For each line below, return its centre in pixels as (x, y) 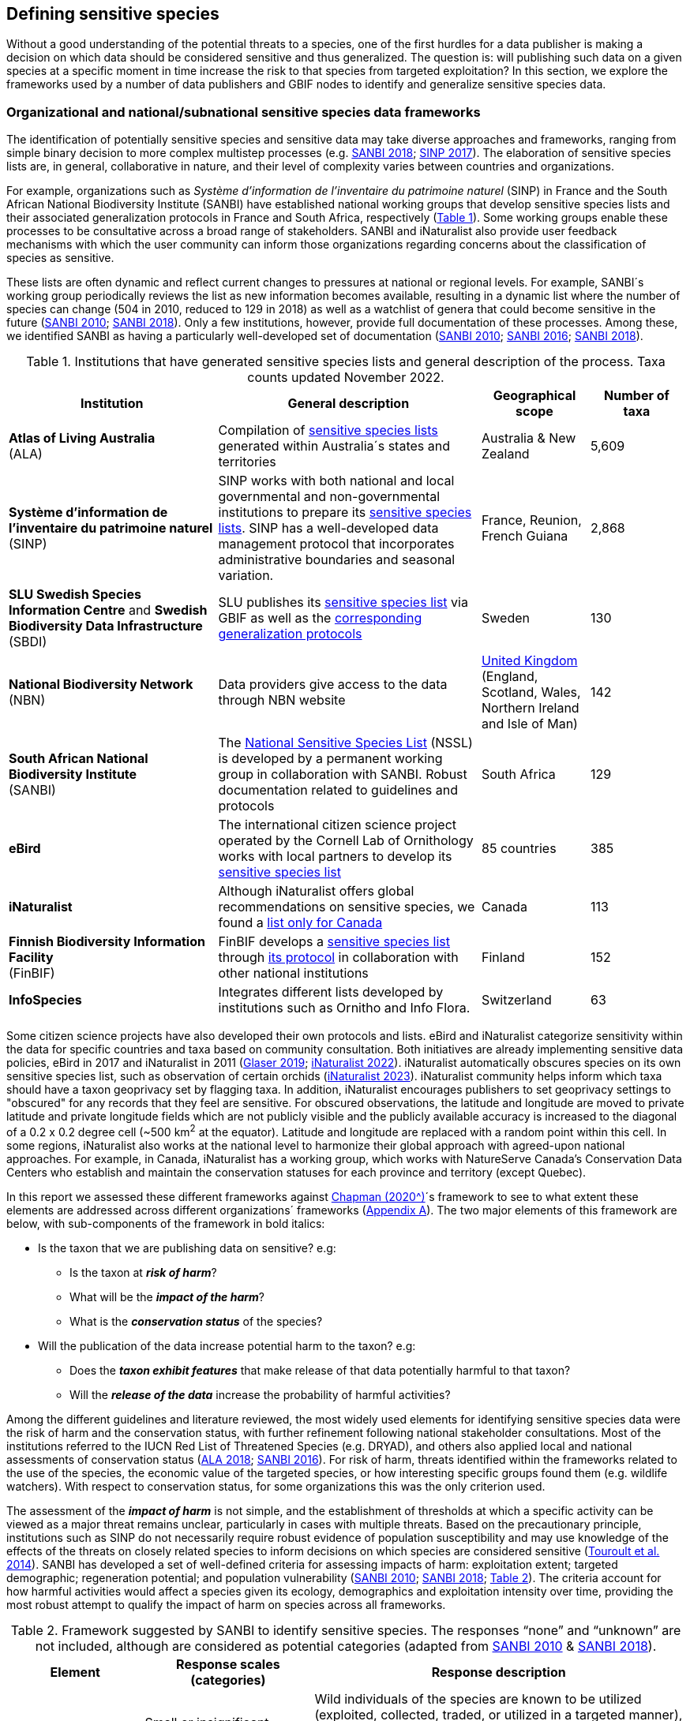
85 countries (519, 849)
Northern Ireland (531, 708)
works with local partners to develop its (335, 857)
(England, (510, 677)
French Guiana (525, 536)
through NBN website (282, 700)
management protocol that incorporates (336, 544)
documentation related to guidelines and (338, 790)
